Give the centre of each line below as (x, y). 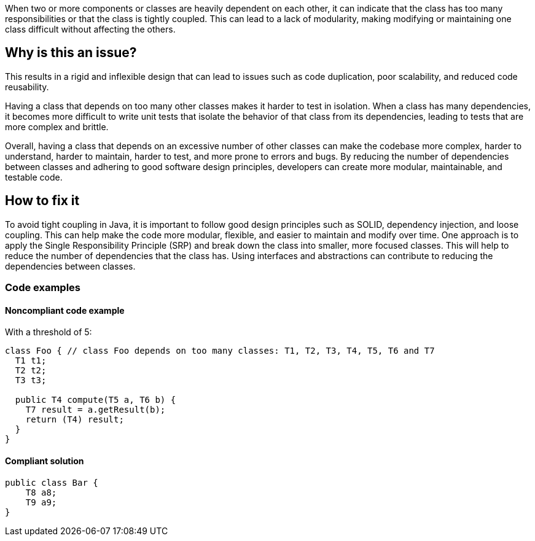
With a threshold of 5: (49, 332)
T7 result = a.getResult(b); (96, 410)
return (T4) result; (75, 420)
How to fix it (42, 201)
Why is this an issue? (71, 53)
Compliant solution (45, 461)
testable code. (34, 177)
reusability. (27, 87)
